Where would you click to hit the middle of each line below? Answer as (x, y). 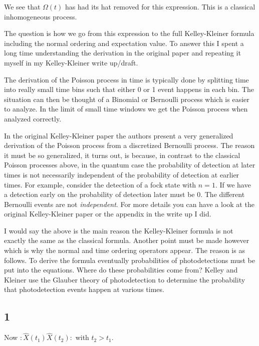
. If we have (233, 184)
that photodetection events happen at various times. (84, 289)
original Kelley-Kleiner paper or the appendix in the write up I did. (108, 214)
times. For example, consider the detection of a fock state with (100, 184)
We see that (22, 6)
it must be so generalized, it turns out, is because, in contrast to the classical (122, 155)
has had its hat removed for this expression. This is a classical (160, 6)
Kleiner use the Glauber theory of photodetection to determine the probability (125, 279)
